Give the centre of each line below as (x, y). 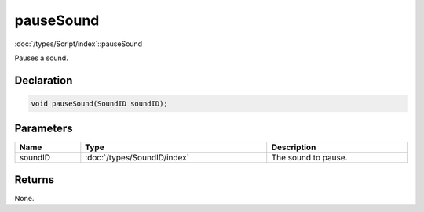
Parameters (44, 129)
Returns (35, 180)
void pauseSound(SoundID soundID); (99, 103)
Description (294, 147)
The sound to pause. (310, 158)
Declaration (44, 80)
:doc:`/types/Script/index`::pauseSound (79, 44)
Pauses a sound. (41, 58)
